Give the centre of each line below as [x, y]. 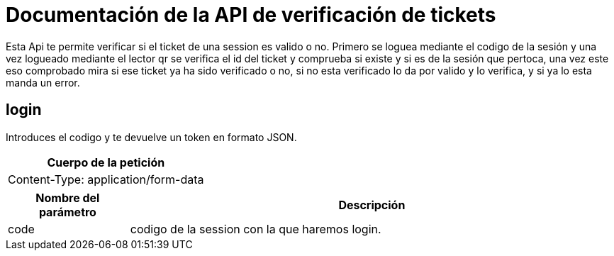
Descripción [372, 205]
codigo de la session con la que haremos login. [256, 229]
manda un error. [43, 82]
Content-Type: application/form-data [106, 179]
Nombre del [68, 197]
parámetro [67, 212]
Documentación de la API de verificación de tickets [251, 15]
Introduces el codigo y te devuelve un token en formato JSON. [151, 137]
